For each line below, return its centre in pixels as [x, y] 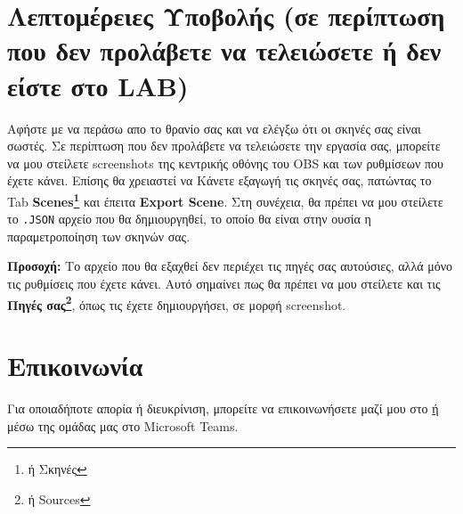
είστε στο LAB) [98, 85]
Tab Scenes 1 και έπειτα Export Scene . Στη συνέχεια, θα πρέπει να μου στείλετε [225, 200]
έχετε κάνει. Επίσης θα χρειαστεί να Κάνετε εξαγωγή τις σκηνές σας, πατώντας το [219, 180]
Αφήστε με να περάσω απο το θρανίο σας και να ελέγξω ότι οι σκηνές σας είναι [214, 128]
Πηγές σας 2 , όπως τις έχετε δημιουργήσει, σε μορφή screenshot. [177, 303]
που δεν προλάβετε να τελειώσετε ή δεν [224, 50]
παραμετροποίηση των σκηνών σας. [99, 236]
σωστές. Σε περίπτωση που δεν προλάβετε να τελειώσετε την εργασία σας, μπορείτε [224, 146]
